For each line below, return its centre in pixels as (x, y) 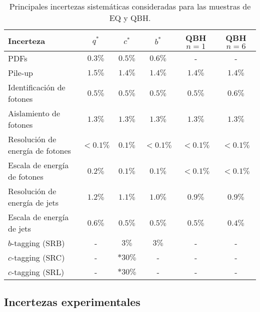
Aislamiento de (34, 113)
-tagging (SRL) (38, 272)
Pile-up (21, 73)
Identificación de (37, 87)
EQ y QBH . (130, 18)
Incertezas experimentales (72, 302)
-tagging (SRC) (38, 257)
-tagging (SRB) (38, 243)
